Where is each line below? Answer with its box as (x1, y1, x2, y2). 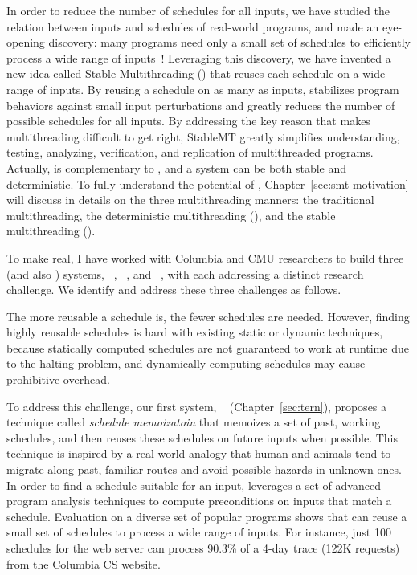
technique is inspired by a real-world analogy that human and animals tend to (6, 445, 391, 462)
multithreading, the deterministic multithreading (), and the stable (6, 206, 336, 223)
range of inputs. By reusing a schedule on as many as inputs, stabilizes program (6, 80, 399, 97)
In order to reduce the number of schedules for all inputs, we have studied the (6, 2, 390, 18)
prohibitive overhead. (6, 371, 110, 388)
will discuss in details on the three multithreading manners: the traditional (6, 191, 374, 208)
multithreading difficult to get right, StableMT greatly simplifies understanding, (6, 128, 400, 145)
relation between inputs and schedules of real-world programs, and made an (6, 18, 379, 35)
